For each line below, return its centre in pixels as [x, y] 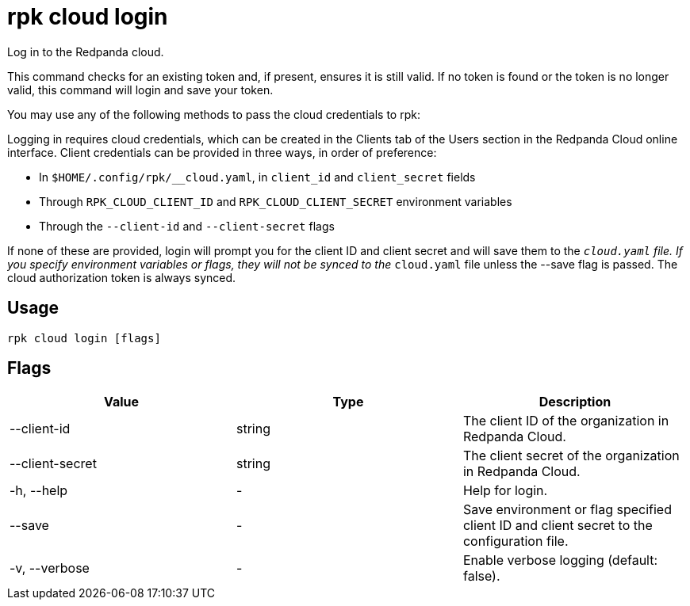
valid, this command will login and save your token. [140, 90]
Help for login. [505, 491]
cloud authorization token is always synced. [122, 277]
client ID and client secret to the [558, 526]
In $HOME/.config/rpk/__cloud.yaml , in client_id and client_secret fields [257, 177]
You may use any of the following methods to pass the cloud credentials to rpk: [214, 114]
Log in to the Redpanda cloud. [86, 51]
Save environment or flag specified [567, 510]
